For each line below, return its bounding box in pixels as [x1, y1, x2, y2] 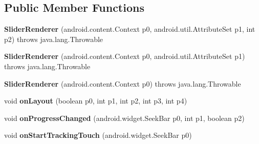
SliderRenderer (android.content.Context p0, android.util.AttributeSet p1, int [4, 24, 255, 34]
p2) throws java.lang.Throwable [4, 33, 103, 44]
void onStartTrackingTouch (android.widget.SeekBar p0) [4, 130, 192, 140]
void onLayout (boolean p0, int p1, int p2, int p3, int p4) [4, 95, 187, 106]
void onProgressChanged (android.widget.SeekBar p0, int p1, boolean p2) [4, 112, 245, 123]
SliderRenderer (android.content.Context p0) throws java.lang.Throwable [4, 78, 241, 89]
